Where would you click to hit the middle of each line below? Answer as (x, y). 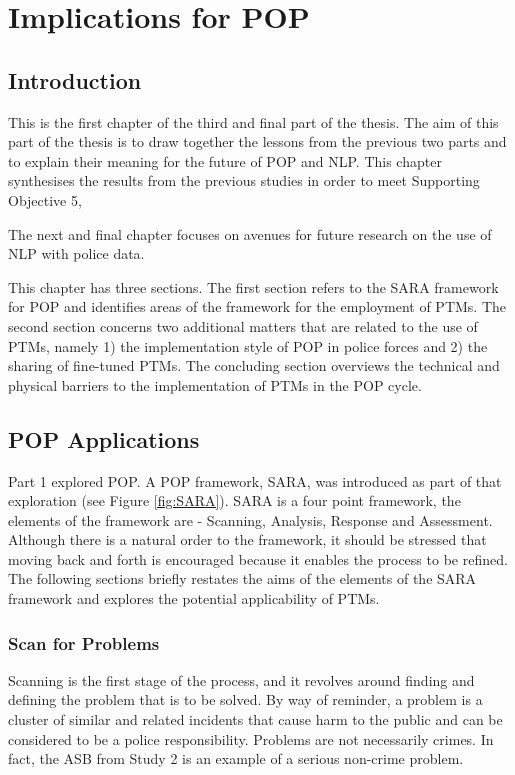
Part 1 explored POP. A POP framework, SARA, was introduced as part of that (255, 480)
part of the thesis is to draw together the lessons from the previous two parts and (257, 141)
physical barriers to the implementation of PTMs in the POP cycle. (215, 384)
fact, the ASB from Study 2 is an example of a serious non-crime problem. (236, 758)
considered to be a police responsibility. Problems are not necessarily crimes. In (251, 738)
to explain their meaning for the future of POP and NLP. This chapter (225, 160)
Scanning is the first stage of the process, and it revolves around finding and (241, 679)
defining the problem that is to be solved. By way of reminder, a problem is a (245, 699)
